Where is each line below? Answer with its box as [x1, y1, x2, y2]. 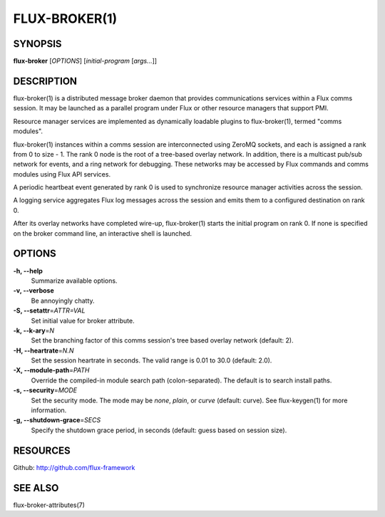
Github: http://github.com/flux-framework [13, 463, 135, 471]
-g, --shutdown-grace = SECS [13, 416, 101, 424]
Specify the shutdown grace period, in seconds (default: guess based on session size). [31, 426, 287, 434]
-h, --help [13, 266, 43, 275]
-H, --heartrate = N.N [13, 346, 74, 355]
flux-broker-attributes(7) [13, 501, 86, 509]
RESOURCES [13, 444, 71, 456]
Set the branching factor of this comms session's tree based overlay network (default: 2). [31, 336, 294, 345]
